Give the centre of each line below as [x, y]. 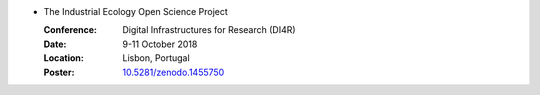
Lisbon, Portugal [156, 58]
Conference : [70, 30]
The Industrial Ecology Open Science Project [136, 11]
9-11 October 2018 [160, 44]
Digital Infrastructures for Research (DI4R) [209, 30]
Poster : [59, 72]
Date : [55, 44]
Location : [63, 58]
